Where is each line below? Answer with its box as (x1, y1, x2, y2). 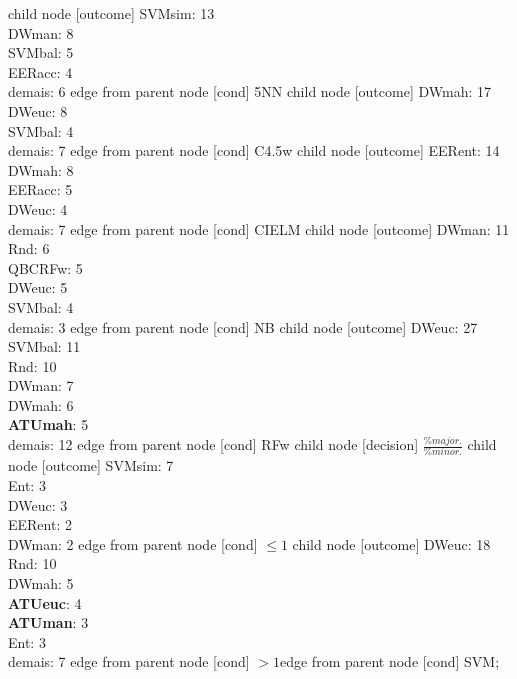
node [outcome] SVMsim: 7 (8, 455, 174, 476)
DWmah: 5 (8, 572, 74, 593)
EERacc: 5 (8, 179, 73, 200)
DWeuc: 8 (8, 100, 68, 121)
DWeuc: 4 (8, 198, 68, 219)
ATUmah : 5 (8, 414, 89, 435)
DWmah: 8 (8, 159, 74, 180)
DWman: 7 (8, 375, 74, 396)
